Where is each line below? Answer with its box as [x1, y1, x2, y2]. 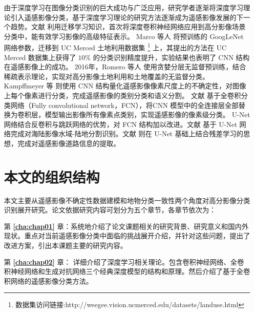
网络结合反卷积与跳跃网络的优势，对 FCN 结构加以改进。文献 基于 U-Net [4, 119, 237, 129]
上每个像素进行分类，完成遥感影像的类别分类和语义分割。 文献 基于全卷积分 [4, 90, 248, 100]
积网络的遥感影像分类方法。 [4, 275, 93, 286]
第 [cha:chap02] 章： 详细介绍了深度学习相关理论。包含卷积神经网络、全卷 [4, 256, 244, 267]
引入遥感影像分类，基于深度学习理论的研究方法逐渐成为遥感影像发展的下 [10, 12, 243, 22]
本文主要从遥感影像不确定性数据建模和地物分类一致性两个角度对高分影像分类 [4, 195, 250, 205]
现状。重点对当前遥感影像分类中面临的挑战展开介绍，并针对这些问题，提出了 [4, 230, 250, 241]
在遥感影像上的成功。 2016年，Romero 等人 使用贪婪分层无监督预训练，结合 [4, 62, 246, 72]
